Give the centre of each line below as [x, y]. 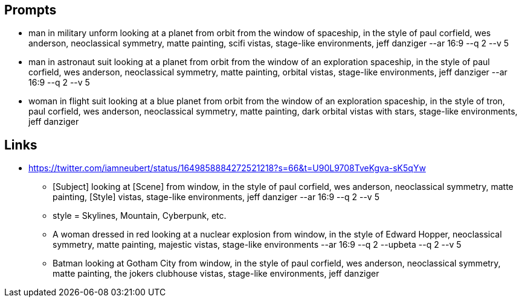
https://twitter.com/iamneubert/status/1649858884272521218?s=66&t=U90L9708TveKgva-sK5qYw [227, 168]
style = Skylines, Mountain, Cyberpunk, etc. [140, 216]
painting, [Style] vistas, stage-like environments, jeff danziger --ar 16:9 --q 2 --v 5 [216, 197]
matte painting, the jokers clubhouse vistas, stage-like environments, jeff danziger [216, 274]
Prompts [31, 10]
